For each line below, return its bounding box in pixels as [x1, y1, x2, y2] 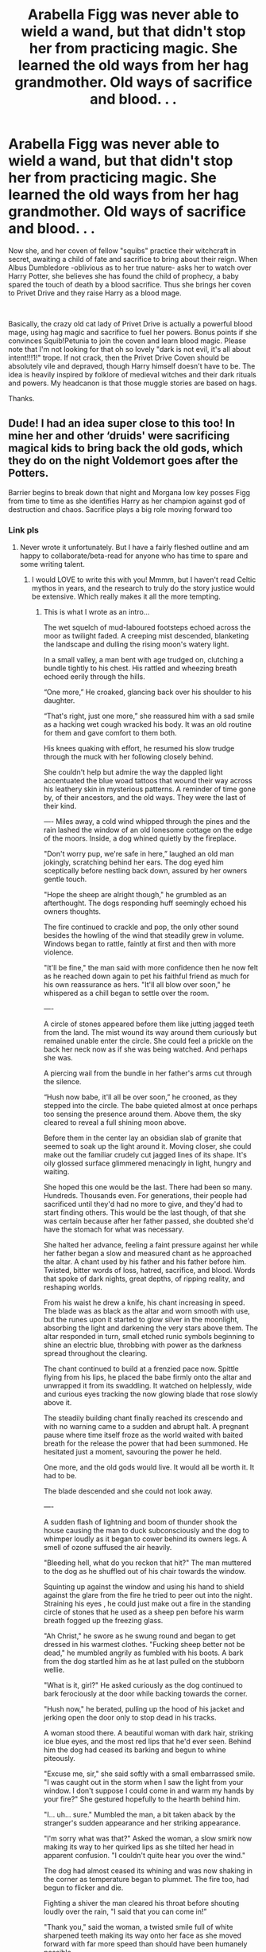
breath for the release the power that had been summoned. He [43, 1439, 249, 1448]
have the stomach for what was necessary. [43, 1224, 184, 1235]
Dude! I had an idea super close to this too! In [8, 416, 236, 431]
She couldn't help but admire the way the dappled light [43, 767, 224, 777]
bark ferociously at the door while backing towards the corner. [43, 1689, 248, 1699]
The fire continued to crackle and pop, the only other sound [43, 922, 240, 932]
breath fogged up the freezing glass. [43, 1616, 164, 1626]
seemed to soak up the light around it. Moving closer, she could [43, 1142, 252, 1151]
